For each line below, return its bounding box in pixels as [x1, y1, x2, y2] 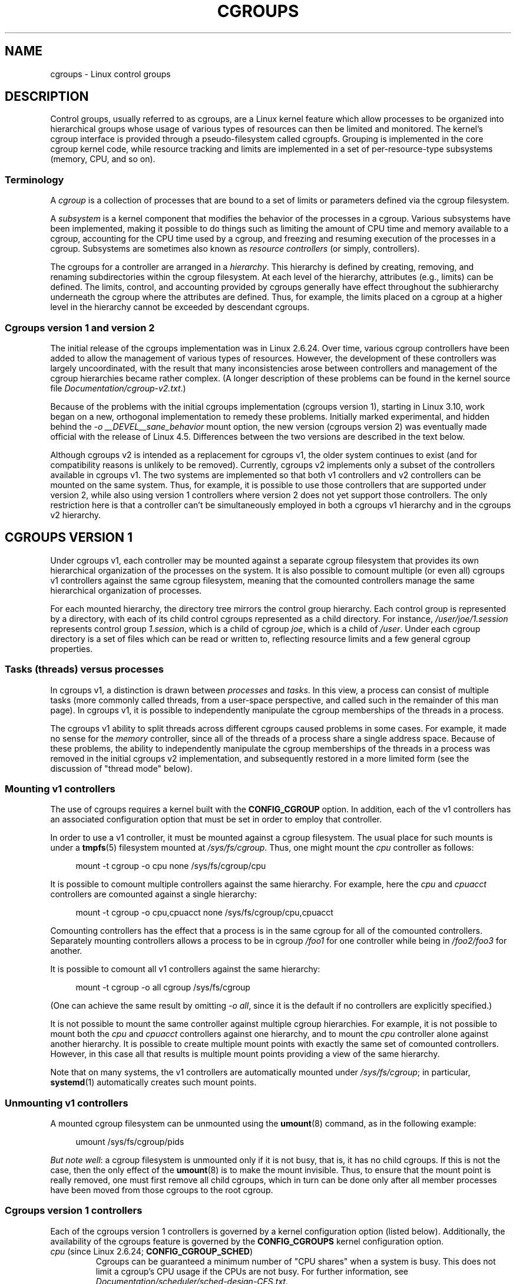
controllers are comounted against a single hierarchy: [50, 889, 257, 900]
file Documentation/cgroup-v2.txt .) [50, 383, 186, 393]
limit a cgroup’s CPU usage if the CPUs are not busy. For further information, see [95, 1266, 408, 1276]
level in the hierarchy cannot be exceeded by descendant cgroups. [50, 302, 310, 312]
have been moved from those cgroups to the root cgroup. [50, 1185, 273, 1196]
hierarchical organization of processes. [50, 585, 202, 595]
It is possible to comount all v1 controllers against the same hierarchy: [50, 964, 320, 974]
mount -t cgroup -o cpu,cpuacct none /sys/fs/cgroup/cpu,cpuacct [75, 907, 333, 918]
